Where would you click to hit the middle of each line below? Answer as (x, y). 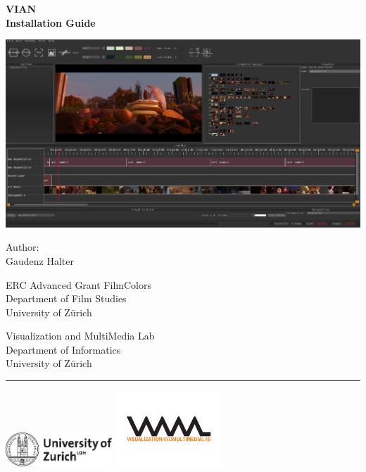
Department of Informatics (63, 349)
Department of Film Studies (66, 298)
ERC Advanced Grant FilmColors (78, 284)
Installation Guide (51, 22)
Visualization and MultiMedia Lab (80, 336)
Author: (23, 247)
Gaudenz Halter (40, 260)
